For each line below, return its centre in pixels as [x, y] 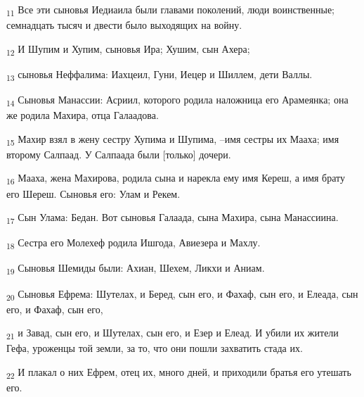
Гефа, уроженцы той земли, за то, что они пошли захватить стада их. [155, 348]
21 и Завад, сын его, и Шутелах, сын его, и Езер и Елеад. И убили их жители [173, 334]
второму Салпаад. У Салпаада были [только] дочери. [119, 154]
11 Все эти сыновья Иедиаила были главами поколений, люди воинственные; [171, 10]
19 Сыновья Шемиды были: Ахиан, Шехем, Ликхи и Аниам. [136, 269]
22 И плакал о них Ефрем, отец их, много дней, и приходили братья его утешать [179, 372]
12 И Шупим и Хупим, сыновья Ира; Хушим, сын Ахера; [128, 49]
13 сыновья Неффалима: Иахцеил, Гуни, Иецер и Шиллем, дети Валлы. [160, 75]
